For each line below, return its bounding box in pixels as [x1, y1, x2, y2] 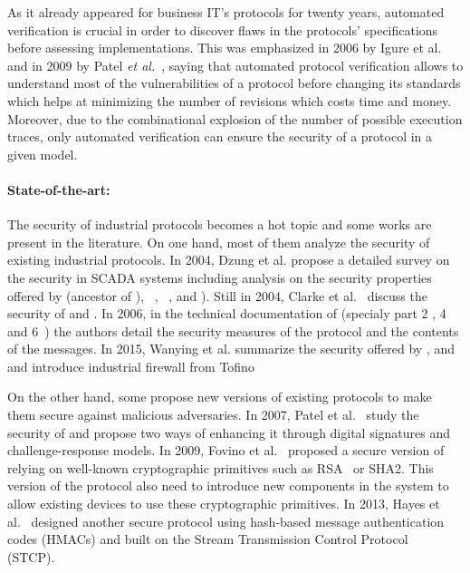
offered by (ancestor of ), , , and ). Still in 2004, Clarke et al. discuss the [7, 286, 427, 305]
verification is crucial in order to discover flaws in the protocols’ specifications [7, 20, 438, 39]
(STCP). [7, 547, 55, 566]
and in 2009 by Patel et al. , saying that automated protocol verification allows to [7, 55, 464, 74]
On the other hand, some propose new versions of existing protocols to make [7, 387, 432, 406]
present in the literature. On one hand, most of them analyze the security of [7, 232, 430, 251]
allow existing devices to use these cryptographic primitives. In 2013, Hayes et [7, 494, 440, 513]
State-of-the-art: [7, 180, 110, 199]
